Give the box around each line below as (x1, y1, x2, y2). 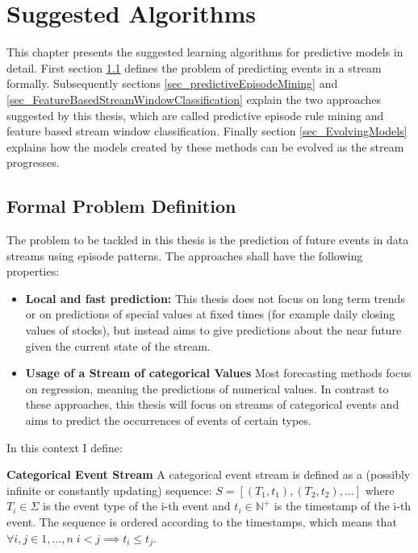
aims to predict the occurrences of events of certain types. (25, 412, 311, 429)
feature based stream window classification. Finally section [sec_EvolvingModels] (6, 123, 408, 139)
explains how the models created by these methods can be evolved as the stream (6, 138, 404, 155)
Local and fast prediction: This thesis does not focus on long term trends (25, 289, 405, 306)
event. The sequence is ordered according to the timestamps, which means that (6, 513, 397, 530)
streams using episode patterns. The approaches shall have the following (6, 247, 363, 264)
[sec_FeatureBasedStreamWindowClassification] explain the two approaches (6, 90, 382, 107)
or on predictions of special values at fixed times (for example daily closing (25, 306, 395, 322)
